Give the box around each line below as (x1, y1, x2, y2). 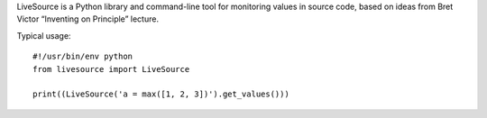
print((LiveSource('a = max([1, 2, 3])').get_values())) (32, 89, 290, 99)
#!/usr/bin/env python (32, 51, 133, 62)
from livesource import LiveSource (32, 64, 190, 74)
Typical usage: (16, 30, 71, 41)
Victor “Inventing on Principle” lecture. (16, 14, 160, 24)
